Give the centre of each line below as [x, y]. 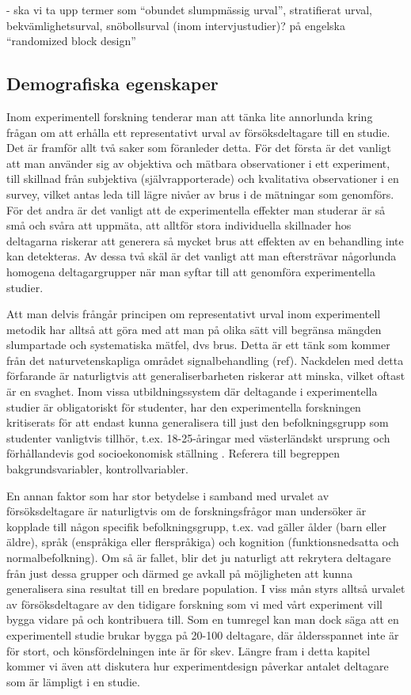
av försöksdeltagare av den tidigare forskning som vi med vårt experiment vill [194, 604]
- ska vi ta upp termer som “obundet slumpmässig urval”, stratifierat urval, [189, 9]
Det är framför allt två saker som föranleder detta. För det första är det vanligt [199, 148]
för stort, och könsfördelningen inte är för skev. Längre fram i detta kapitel [188, 650]
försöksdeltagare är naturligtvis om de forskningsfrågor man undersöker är [186, 511]
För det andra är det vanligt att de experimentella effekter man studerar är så [196, 209]
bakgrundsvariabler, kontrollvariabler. [97, 469]
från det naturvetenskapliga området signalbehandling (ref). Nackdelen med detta [205, 360]
